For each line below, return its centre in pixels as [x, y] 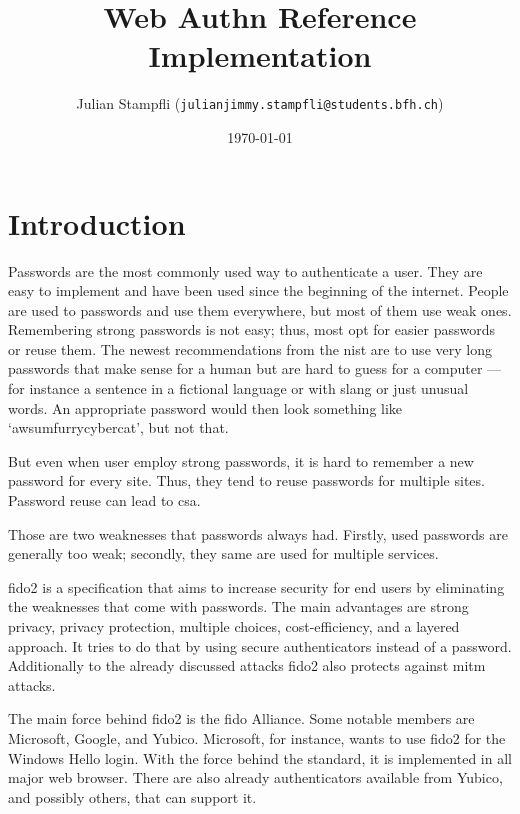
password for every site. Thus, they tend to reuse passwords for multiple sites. [246, 480]
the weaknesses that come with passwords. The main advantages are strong [238, 606]
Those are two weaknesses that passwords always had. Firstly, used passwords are [258, 533]
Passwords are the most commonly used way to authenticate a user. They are [245, 270]
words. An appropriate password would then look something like [205, 407]
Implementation [260, 55]
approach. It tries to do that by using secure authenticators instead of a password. [260, 645]
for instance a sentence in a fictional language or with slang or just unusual [238, 388]
